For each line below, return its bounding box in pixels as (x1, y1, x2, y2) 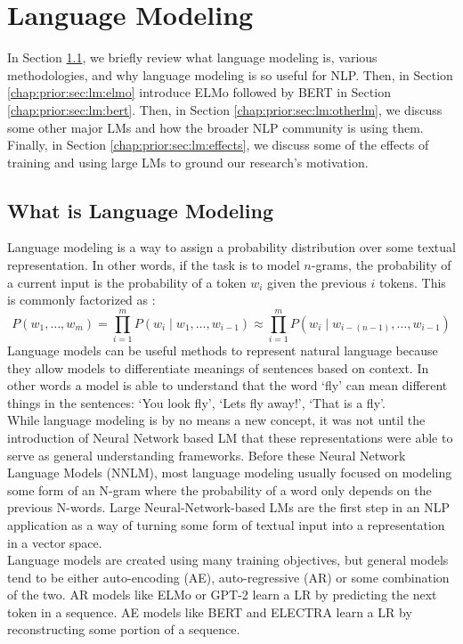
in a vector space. (7, 533, 102, 551)
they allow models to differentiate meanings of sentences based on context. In (7, 358, 429, 377)
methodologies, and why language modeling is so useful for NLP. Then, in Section (7, 65, 453, 84)
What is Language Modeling (7, 196, 273, 224)
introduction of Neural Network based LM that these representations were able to (7, 428, 453, 446)
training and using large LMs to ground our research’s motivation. (7, 152, 369, 171)
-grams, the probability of (311, 256, 451, 274)
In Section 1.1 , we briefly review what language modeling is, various (7, 48, 378, 67)
